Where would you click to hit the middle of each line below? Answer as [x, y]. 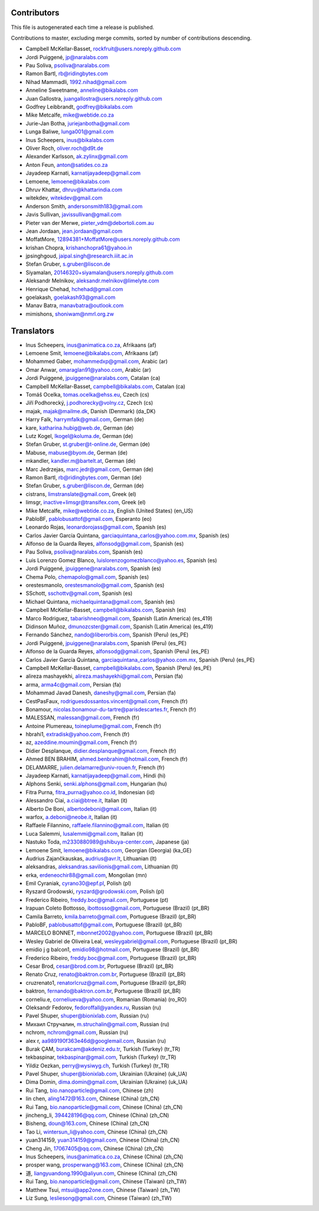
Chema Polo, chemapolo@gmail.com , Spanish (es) [87, 576]
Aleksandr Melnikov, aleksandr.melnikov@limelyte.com [92, 281]
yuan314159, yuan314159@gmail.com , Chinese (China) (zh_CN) [103, 1140]
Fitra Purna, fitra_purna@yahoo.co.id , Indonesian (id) [90, 792]
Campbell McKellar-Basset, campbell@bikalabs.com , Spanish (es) [106, 610]
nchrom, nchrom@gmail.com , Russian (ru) [77, 1032]
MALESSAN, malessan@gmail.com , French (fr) [83, 718]
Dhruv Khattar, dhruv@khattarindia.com [74, 189]
